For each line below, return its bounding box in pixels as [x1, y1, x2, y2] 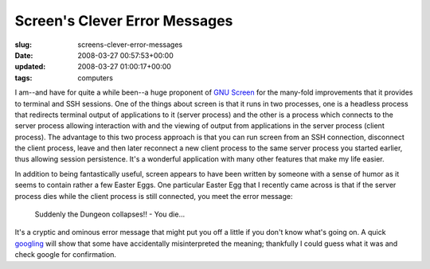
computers [77, 72, 113, 83]
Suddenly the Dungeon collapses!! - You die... [34, 209, 186, 219]
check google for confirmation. [14, 250, 117, 259]
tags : [14, 72, 33, 83]
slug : [14, 40, 32, 49]
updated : [14, 62, 46, 72]
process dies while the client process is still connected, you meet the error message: [14, 191, 293, 201]
